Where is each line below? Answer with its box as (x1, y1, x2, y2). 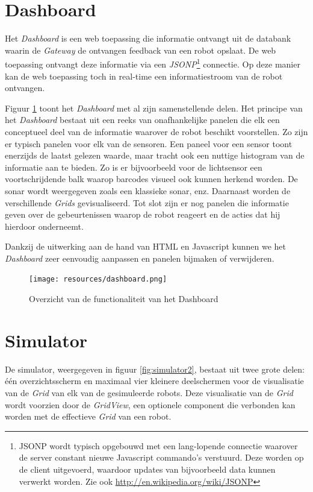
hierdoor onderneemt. (5, 219, 84, 232)
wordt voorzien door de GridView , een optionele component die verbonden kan (5, 398, 296, 411)
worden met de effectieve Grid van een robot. (5, 410, 172, 423)
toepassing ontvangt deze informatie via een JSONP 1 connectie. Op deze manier (5, 56, 300, 70)
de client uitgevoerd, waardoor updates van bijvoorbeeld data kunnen (19, 463, 276, 475)
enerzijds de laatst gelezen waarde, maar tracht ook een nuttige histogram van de (5, 149, 305, 162)
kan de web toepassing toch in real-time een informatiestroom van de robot (5, 69, 283, 82)
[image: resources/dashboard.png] (29, 275, 167, 284)
